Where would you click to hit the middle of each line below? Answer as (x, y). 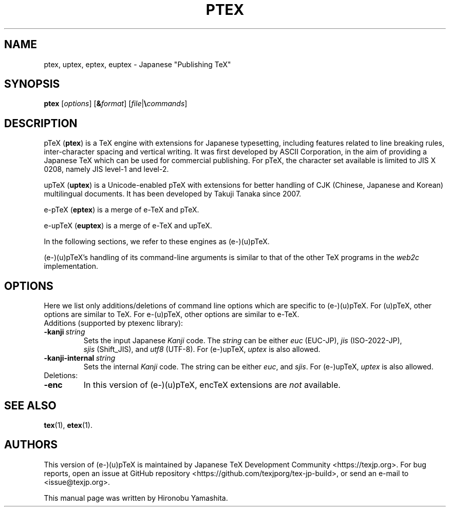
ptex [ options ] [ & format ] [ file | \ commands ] (116, 104)
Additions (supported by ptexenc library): (114, 323)
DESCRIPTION (41, 123)
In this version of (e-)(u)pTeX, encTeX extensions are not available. (212, 385)
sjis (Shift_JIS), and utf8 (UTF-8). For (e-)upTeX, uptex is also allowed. (202, 349)
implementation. (71, 266)
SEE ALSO (30, 405)
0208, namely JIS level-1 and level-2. (106, 169)
